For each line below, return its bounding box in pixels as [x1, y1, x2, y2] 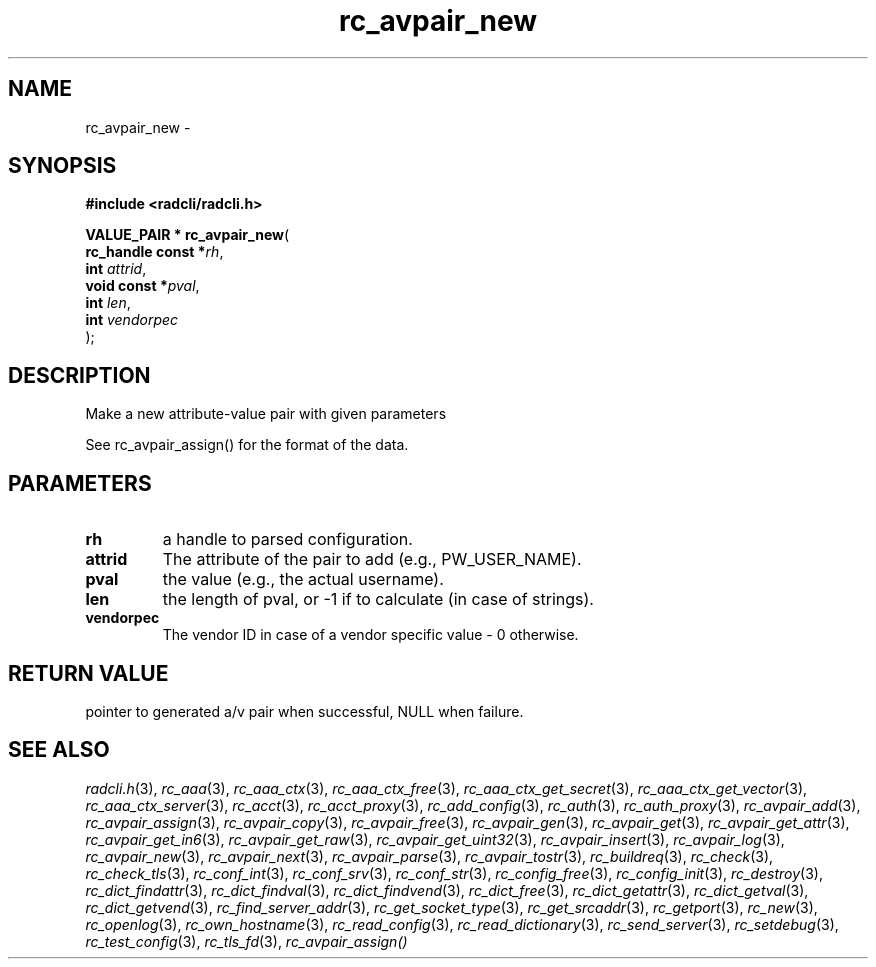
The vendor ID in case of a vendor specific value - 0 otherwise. [162, 626, 579, 644]
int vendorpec [85, 311, 179, 329]
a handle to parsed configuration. [162, 529, 413, 550]
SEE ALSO [8, 737, 110, 763]
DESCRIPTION [8, 362, 151, 388]
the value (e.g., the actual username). [162, 569, 444, 590]
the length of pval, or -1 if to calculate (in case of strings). [162, 589, 594, 610]
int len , [85, 294, 131, 312]
